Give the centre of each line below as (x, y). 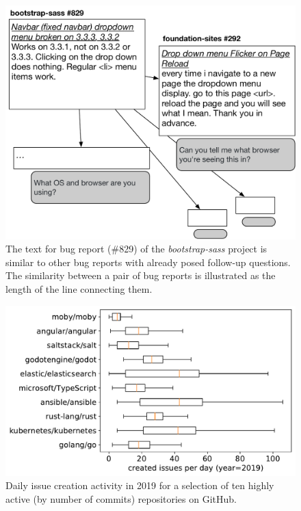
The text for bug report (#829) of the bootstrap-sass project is (136, 249)
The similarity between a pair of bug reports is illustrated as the (141, 275)
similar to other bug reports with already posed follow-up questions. (148, 262)
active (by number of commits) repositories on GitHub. (121, 499)
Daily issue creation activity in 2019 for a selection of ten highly (140, 485)
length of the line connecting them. (79, 288)
